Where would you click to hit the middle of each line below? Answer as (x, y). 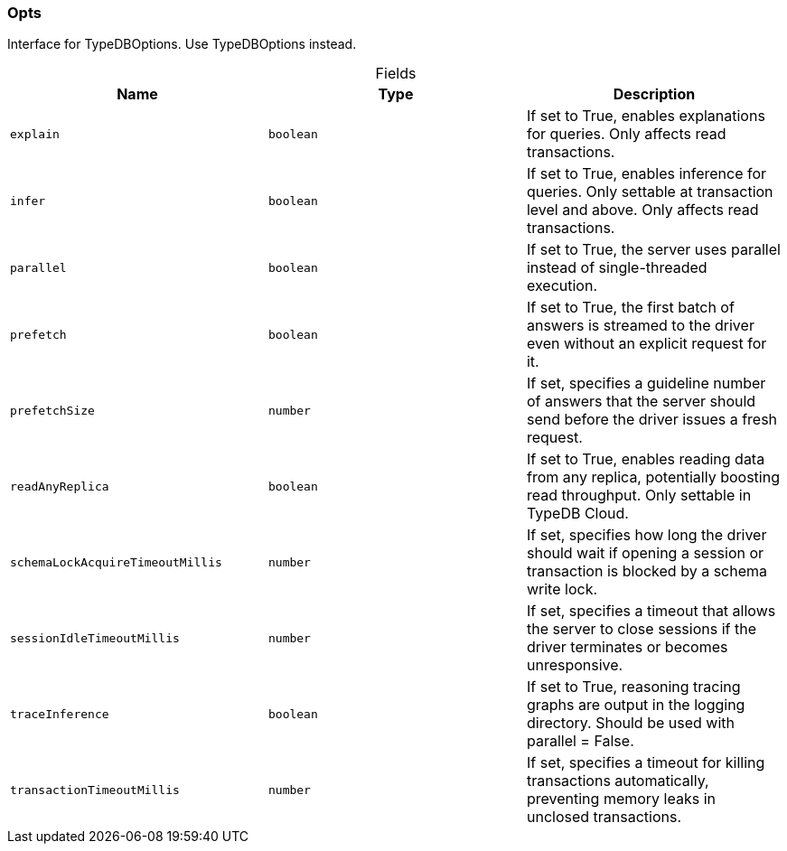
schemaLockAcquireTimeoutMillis (116, 562)
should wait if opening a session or (645, 553)
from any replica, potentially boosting (653, 477)
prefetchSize (52, 410)
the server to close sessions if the (641, 629)
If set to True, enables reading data (646, 459)
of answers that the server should (641, 402)
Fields (396, 74)
